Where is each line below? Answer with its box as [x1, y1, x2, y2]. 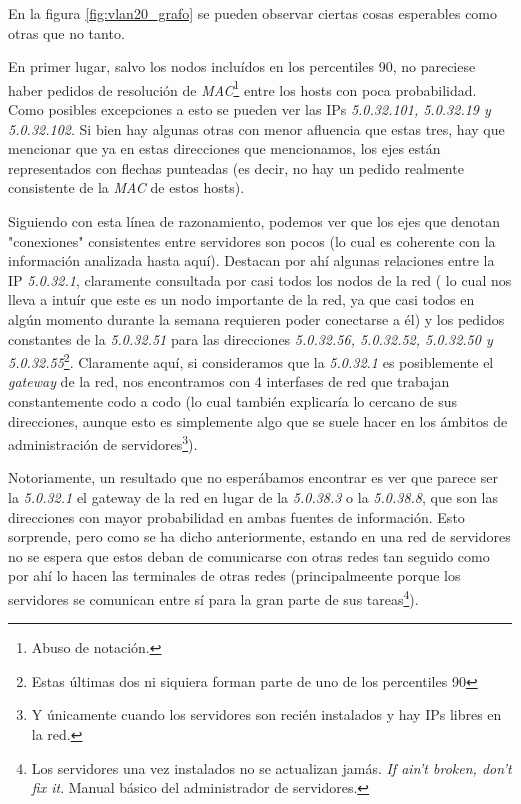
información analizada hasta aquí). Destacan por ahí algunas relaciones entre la [8, 250, 495, 271]
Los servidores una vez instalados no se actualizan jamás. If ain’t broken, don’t [31, 757, 512, 778]
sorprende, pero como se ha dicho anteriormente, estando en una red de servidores [8, 526, 511, 547]
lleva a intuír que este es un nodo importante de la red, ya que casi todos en [8, 289, 475, 310]
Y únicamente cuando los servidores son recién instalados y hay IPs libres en [31, 704, 502, 725]
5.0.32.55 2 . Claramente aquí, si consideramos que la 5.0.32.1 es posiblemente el [8, 349, 494, 372]
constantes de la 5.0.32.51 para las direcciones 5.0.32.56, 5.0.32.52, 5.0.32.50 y [8, 328, 493, 349]
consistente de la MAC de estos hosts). [8, 177, 245, 198]
